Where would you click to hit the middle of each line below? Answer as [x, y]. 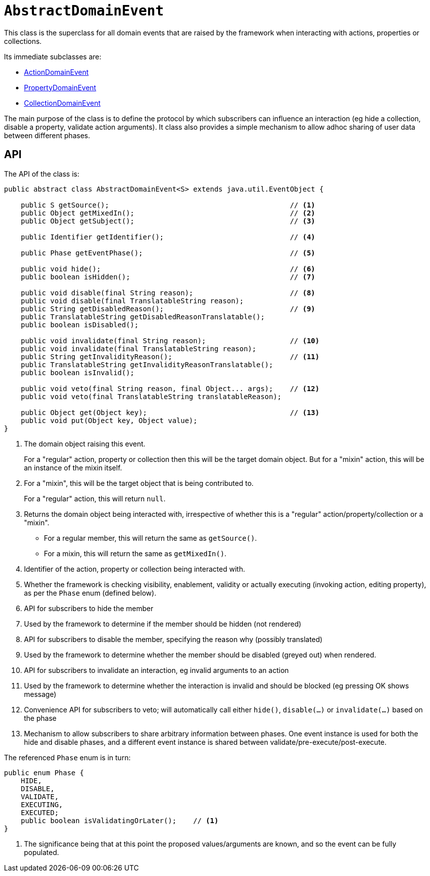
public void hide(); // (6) [168, 269]
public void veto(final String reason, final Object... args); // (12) [170, 388]
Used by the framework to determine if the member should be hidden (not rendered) [163, 624]
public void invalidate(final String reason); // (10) [170, 340]
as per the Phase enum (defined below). [90, 593]
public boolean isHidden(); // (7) [168, 277]
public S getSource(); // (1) [168, 205]
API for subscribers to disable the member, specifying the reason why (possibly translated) [173, 639]
